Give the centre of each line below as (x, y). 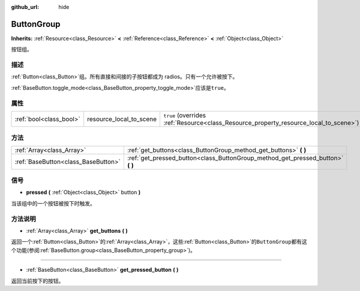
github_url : (25, 7)
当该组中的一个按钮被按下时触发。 (53, 203)
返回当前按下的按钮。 (37, 281)
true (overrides (185, 115)
